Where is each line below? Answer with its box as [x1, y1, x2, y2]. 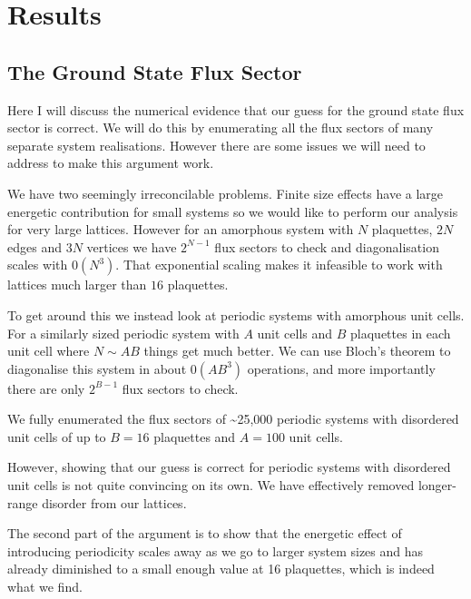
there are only [7, 378, 85, 398]
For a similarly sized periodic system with [7, 323, 240, 342]
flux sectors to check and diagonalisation [214, 237, 439, 256]
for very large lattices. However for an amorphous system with [7, 220, 354, 239]
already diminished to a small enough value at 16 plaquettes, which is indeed [7, 559, 435, 578]
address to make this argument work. [7, 153, 214, 172]
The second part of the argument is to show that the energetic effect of [7, 524, 402, 543]
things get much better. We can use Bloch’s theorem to [143, 341, 451, 360]
